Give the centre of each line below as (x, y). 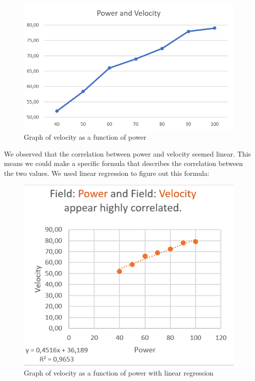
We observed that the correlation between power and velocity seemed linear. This (127, 153)
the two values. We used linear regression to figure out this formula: (107, 173)
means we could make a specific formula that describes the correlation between (124, 163)
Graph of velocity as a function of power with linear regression (119, 372)
